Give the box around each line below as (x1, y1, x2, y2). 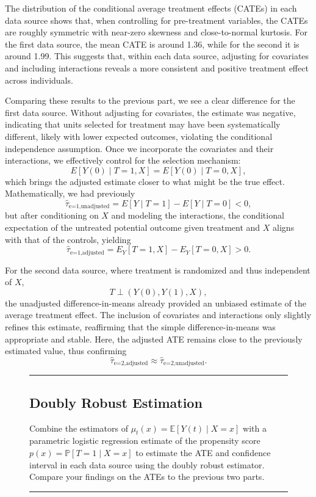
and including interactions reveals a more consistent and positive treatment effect (5, 61, 309, 74)
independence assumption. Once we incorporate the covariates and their (5, 142, 274, 154)
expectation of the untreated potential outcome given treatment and (5, 220, 260, 233)
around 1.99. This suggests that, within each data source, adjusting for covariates (5, 49, 309, 62)
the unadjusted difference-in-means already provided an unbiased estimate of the (5, 296, 306, 309)
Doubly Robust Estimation (29, 393, 203, 412)
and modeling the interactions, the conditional (111, 209, 284, 222)
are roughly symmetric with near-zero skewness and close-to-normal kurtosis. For (5, 26, 308, 38)
